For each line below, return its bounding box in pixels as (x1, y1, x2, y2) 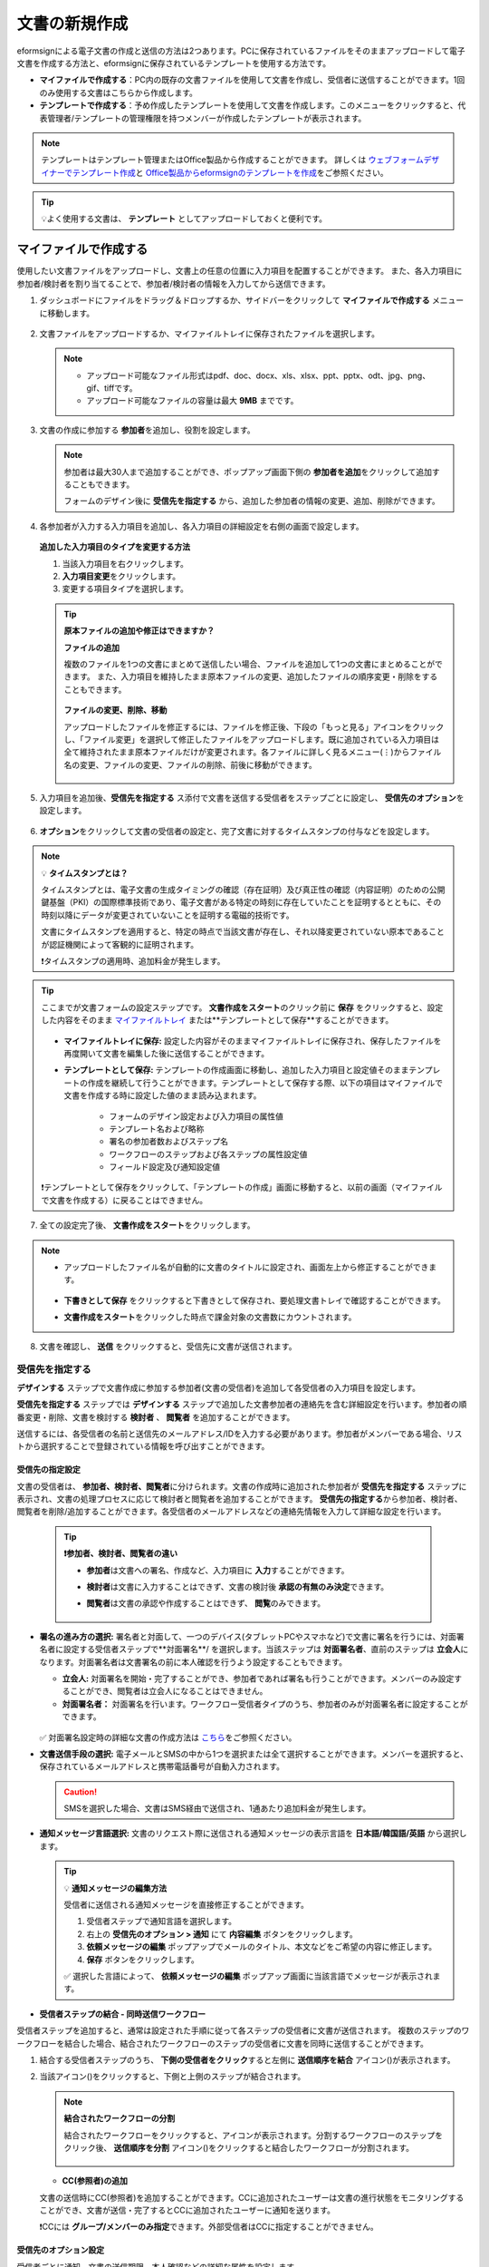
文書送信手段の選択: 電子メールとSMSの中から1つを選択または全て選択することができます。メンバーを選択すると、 (39, 1748, 468, 1759)
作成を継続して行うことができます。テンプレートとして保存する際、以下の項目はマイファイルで (87, 1077, 444, 1088)
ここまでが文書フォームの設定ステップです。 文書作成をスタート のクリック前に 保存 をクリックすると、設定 (41, 1002, 444, 1013)
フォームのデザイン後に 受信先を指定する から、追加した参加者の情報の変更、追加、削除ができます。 (63, 495, 441, 507)
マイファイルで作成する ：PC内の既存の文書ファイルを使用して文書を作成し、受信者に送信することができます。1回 (39, 74, 465, 85)
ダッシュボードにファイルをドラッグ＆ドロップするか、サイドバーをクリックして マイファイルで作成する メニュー (39, 295, 465, 306)
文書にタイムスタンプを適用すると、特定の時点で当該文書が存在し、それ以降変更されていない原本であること (41, 926, 446, 938)
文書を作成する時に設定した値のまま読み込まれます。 (63, 1090, 262, 1101)
